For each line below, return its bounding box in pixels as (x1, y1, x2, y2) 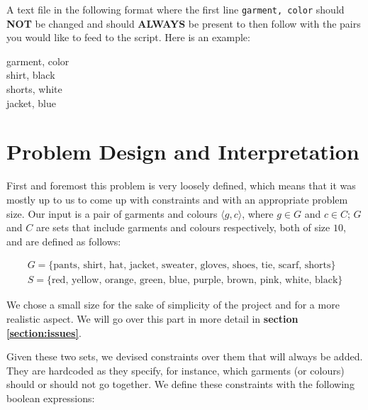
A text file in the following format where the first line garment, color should (6, 2, 345, 16)
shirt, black (6, 67, 55, 82)
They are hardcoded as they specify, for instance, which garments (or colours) (6, 362, 345, 377)
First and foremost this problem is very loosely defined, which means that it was (6, 178, 356, 193)
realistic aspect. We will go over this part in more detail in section (6, 311, 299, 326)
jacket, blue (6, 95, 56, 110)
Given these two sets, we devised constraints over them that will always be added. (6, 349, 363, 364)
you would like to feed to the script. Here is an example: (6, 30, 250, 45)
